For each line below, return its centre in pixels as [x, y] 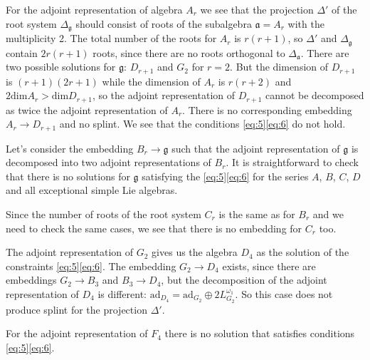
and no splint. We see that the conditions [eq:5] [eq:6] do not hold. [202, 124]
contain [22, 52]
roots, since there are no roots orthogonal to [189, 52]
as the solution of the [303, 252]
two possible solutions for [61, 67]
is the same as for [257, 214]
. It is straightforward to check [292, 162]
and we [328, 214]
